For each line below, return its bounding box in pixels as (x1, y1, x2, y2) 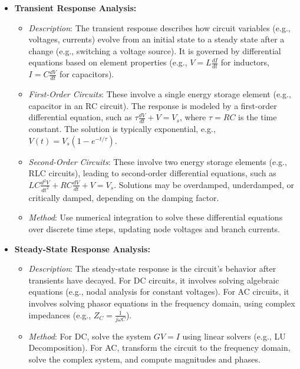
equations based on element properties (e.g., (28, 56, 187, 68)
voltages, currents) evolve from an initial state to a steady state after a (28, 33, 285, 45)
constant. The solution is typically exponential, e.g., (28, 123, 216, 135)
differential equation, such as (28, 111, 132, 123)
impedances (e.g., (28, 308, 91, 321)
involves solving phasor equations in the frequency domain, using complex (28, 296, 295, 309)
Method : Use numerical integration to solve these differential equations (28, 211, 283, 223)
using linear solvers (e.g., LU (182, 330, 286, 342)
